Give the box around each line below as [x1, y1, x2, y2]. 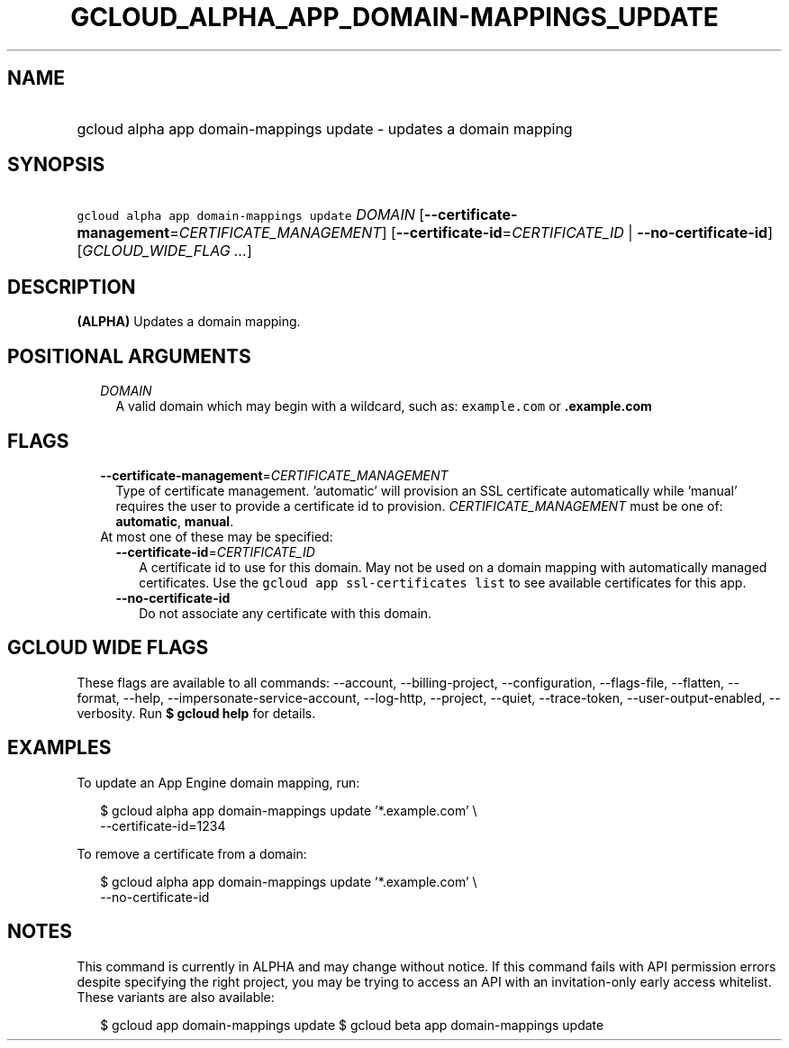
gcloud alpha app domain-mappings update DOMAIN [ [77, 205, 425, 224]
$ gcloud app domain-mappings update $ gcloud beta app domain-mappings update [100, 1016, 604, 1033]
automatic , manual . [115, 513, 234, 529]
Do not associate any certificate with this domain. [139, 605, 432, 621]
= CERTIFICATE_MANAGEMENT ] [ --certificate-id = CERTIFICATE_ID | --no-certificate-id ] [169, 223, 774, 242]
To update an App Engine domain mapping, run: [77, 774, 360, 790]
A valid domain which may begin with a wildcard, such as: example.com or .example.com [115, 398, 652, 415]
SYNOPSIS [7, 153, 105, 177]
